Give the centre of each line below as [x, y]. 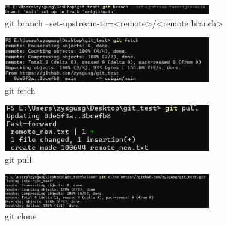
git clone [21, 216]
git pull [18, 159]
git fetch [20, 90]
